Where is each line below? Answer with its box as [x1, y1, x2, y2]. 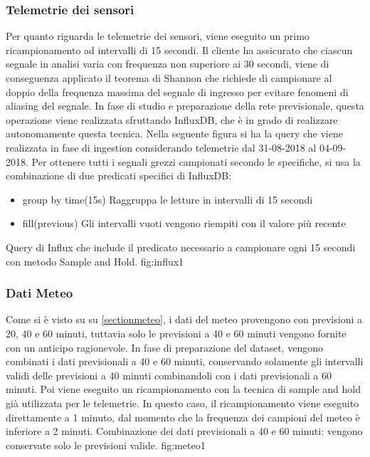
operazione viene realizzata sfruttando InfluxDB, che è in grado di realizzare [6, 112, 338, 127]
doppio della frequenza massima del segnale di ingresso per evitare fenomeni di [6, 84, 349, 99]
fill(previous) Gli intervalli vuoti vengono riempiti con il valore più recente [22, 216, 346, 231]
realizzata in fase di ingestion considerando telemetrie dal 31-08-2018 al [6, 140, 317, 154]
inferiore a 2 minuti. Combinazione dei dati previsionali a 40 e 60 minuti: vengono [6, 424, 363, 438]
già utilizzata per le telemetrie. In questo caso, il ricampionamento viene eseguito [6, 395, 359, 410]
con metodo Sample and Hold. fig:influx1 [6, 253, 184, 268]
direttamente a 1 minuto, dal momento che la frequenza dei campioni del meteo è [6, 409, 360, 424]
